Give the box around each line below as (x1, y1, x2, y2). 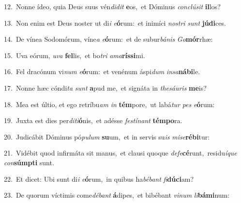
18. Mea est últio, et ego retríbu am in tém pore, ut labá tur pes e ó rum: (4, 99, 215, 109)
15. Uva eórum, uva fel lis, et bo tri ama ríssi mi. (4, 50, 145, 60)
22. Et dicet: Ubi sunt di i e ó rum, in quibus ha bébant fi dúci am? (4, 173, 194, 184)
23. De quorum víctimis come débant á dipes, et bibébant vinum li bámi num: (4, 190, 230, 200)
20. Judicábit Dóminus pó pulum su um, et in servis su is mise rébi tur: (4, 131, 210, 141)
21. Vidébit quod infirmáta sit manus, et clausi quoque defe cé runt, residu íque (4, 148, 237, 158)
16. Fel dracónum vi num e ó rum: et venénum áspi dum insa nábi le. (4, 66, 200, 77)
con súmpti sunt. (4, 157, 54, 167)
